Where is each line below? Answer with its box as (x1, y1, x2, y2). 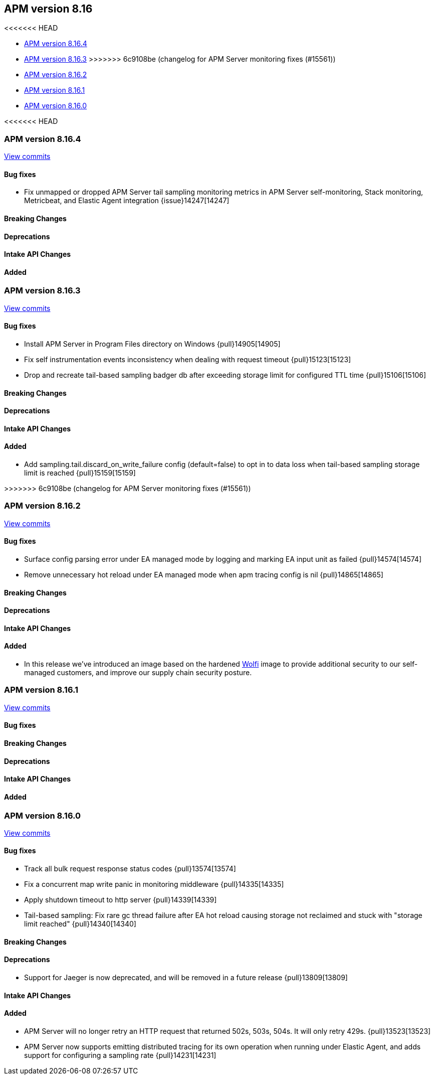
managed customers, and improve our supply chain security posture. (24, 668, 252, 677)
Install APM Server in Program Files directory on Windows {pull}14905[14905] (24, 340, 281, 349)
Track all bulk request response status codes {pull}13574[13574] (24, 864, 236, 873)
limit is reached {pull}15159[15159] (24, 469, 136, 478)
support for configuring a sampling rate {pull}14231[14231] (24, 1050, 216, 1059)
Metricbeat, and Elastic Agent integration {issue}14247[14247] (24, 196, 230, 205)
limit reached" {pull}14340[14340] (24, 919, 136, 929)
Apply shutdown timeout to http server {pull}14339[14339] (24, 895, 217, 904)
